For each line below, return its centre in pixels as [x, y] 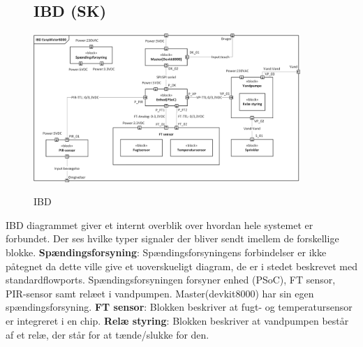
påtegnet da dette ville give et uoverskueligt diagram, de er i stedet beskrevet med [181, 266]
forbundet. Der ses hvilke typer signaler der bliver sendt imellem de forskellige [172, 238]
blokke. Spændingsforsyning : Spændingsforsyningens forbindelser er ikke [166, 252]
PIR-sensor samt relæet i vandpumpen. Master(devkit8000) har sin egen [160, 293]
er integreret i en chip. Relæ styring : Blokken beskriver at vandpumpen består [177, 320]
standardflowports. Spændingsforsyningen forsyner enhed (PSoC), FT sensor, [171, 280]
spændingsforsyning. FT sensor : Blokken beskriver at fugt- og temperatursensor [179, 307]
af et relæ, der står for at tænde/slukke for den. [108, 334]
